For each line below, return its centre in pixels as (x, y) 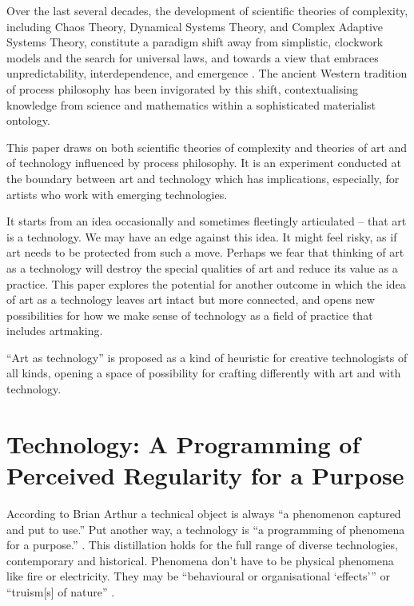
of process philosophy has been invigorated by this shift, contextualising (183, 88)
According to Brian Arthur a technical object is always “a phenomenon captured (204, 513)
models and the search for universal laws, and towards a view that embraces (193, 57)
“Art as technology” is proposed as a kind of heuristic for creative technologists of (207, 357)
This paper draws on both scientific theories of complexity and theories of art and (207, 147)
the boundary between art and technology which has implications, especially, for (203, 178)
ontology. (28, 120)
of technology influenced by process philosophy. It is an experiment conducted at (204, 163)
